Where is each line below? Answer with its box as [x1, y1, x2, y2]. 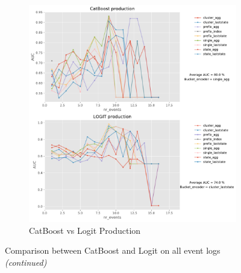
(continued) [5, 256, 47, 268]
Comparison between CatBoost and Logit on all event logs [5, 244, 221, 257]
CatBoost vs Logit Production [29, 224, 141, 236]
